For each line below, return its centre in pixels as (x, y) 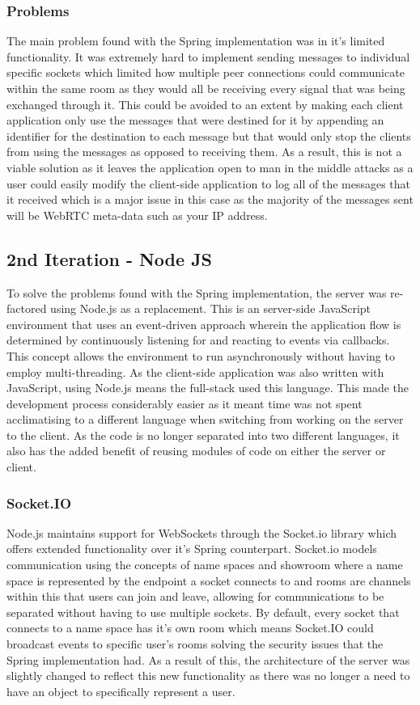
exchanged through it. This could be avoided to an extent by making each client (205, 104)
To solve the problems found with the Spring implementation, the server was (197, 292)
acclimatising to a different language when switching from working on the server (205, 419)
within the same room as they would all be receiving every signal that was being (206, 88)
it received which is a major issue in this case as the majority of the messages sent (210, 199)
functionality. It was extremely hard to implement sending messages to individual (208, 56)
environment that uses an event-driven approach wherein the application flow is (204, 324)
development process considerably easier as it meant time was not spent (185, 403)
